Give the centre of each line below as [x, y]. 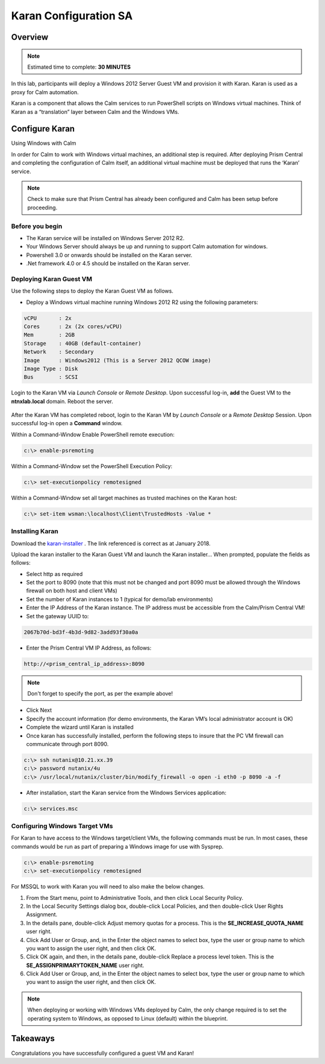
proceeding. [42, 207]
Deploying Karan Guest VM [52, 279]
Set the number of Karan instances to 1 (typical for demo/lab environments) [119, 599]
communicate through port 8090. [67, 744]
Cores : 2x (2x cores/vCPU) [73, 326]
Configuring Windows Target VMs [62, 826]
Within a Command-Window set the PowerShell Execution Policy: [92, 466]
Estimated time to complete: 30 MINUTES [79, 67]
